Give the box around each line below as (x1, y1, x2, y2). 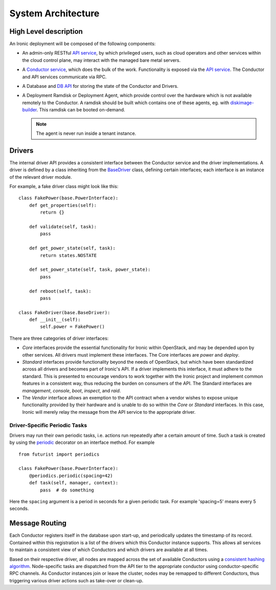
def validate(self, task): (29, 224, 97, 229)
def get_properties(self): (29, 202, 97, 208)
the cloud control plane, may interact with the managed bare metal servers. (22, 57, 181, 63)
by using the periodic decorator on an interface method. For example (9, 439, 155, 445)
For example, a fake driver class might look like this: (9, 183, 119, 190)
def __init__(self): (29, 317, 81, 323)
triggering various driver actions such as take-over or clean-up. (9, 577, 144, 583)
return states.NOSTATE (40, 252, 97, 258)
